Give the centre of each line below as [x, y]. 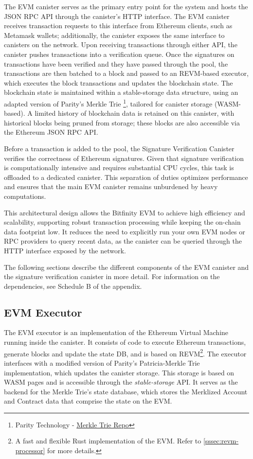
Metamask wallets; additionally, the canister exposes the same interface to [114, 35]
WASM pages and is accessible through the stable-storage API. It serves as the [121, 382]
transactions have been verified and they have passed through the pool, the [116, 63]
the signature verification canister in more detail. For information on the [112, 276]
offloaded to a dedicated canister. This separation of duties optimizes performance [126, 177]
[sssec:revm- [221, 441]
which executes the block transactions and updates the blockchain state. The [118, 82]
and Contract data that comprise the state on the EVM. [88, 401]
